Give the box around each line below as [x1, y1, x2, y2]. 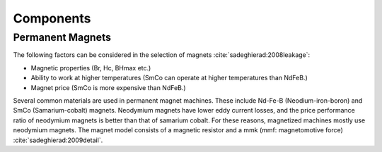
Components [13, 11, 91, 26]
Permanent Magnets [13, 31, 111, 44]
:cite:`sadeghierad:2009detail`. [13, 136, 103, 144]
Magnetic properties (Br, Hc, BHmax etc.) [30, 63, 151, 72]
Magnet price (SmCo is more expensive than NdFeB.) [30, 83, 187, 91]
